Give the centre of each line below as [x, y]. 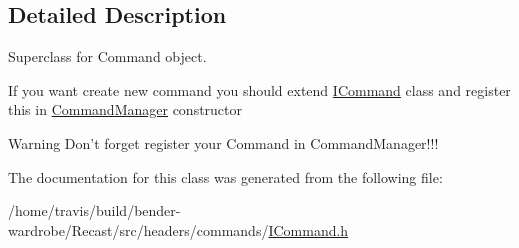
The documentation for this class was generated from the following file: [225, 176]
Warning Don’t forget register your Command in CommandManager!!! [223, 142]
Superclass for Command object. [107, 56]
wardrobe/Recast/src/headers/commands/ [138, 229]
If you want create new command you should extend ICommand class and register [259, 89]
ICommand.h [308, 229]
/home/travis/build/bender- [94, 210]
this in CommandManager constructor [125, 109]
